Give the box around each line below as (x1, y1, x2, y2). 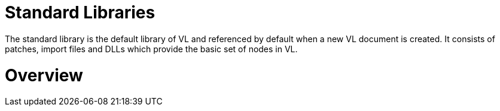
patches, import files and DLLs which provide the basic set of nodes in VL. (5, 43, 298, 54)
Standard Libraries (5, 2, 156, 23)
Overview (5, 65, 83, 85)
